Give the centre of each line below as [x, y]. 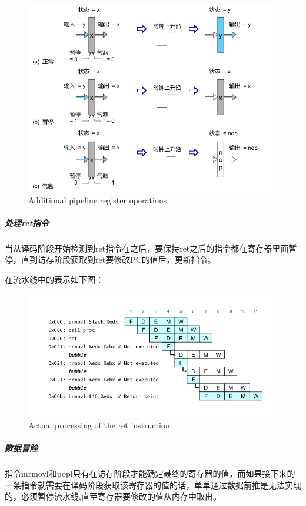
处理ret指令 [27, 222]
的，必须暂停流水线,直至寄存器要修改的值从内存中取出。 [113, 496]
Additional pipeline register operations [98, 200]
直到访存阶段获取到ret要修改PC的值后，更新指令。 [118, 259]
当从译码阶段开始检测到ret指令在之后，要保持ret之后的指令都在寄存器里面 [147, 248]
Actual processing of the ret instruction [99, 425]
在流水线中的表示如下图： [54, 279]
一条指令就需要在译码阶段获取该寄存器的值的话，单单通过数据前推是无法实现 [153, 485]
